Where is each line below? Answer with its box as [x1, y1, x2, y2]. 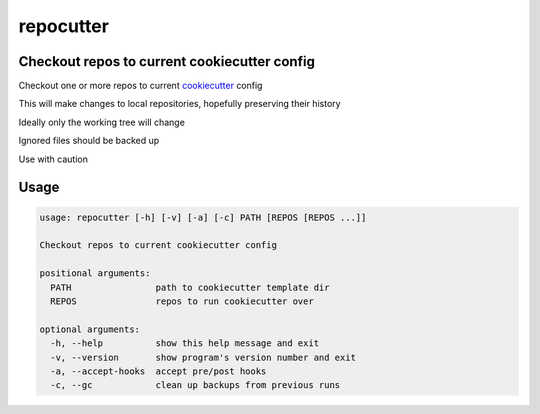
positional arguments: [39, 268, 151, 279]
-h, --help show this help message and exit [50, 338, 320, 349]
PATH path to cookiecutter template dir [50, 281, 330, 293]
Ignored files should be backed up [18, 135, 160, 147]
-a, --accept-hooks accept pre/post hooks [50, 365, 267, 377]
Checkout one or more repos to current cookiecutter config [18, 80, 263, 92]
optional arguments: [39, 323, 140, 335]
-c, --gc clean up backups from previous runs [50, 380, 341, 391]
